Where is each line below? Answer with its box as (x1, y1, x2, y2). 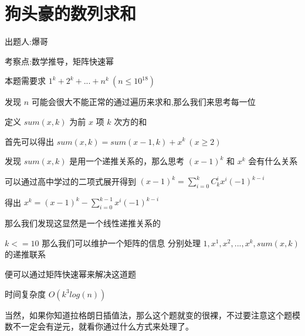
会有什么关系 (248, 155, 298, 167)
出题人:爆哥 (5, 35, 48, 47)
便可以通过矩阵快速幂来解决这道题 (5, 268, 136, 280)
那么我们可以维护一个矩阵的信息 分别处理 (42, 236, 201, 249)
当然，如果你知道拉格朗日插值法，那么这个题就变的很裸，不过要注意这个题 (5, 308, 292, 321)
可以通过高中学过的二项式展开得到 (5, 175, 136, 187)
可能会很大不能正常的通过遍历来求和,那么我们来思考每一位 (31, 96, 256, 108)
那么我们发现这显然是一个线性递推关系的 (5, 217, 161, 229)
